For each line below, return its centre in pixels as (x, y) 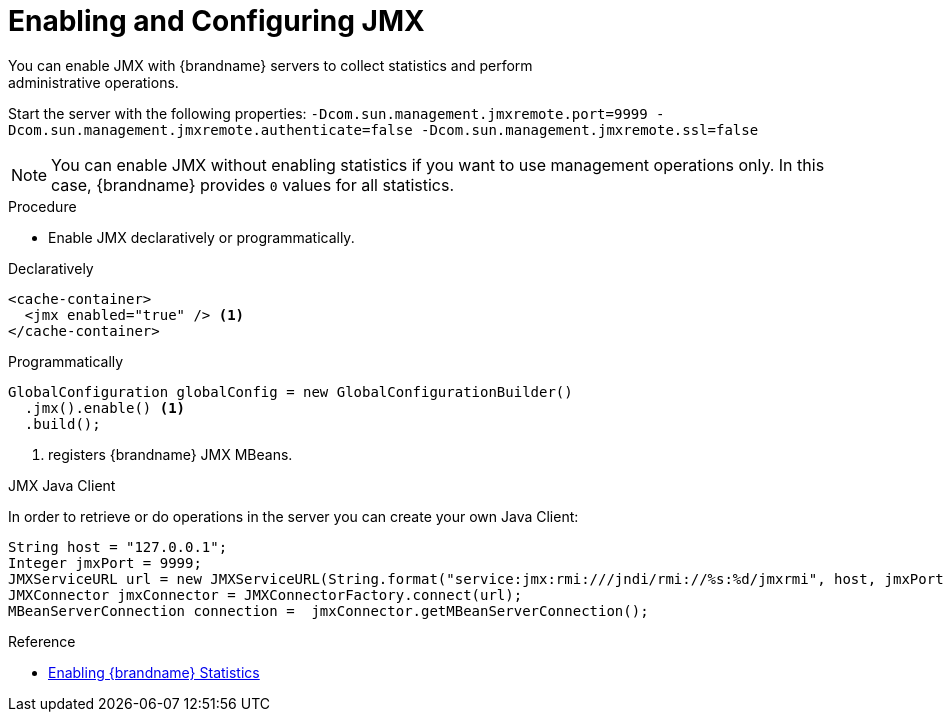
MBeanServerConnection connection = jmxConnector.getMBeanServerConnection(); (328, 610)
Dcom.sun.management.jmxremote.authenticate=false (210, 129)
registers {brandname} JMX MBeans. (170, 454)
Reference (42, 641)
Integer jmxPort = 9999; (105, 562)
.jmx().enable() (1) (105, 407)
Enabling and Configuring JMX (216, 21)
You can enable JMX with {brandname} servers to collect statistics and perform (270, 65)
